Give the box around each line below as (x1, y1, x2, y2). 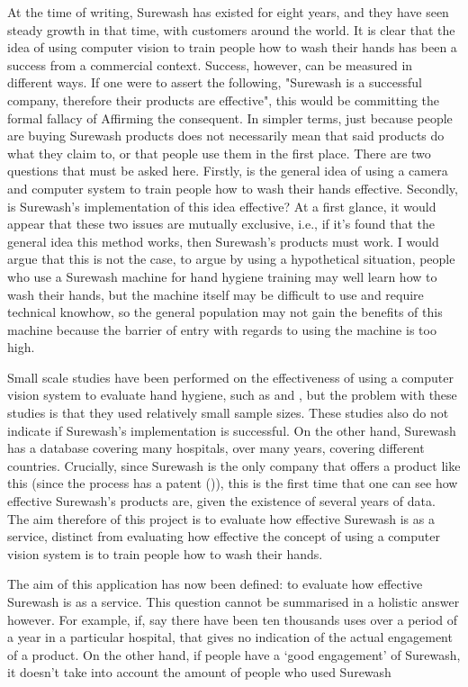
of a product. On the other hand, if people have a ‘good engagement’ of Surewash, (7, 645, 461, 664)
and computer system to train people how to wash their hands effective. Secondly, (7, 178, 458, 197)
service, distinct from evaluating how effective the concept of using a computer (7, 527, 440, 546)
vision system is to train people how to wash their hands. (7, 544, 323, 563)
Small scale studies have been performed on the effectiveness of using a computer (7, 367, 454, 386)
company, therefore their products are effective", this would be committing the (7, 90, 440, 109)
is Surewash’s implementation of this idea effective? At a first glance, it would (7, 196, 436, 215)
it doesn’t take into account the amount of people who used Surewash (7, 663, 391, 682)
